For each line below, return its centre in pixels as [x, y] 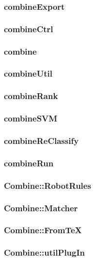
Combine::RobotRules [47, 185]
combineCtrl [29, 29]
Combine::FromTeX [43, 230]
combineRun [29, 163]
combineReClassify [41, 140]
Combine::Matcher [41, 208]
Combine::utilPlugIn [45, 252]
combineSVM [31, 118]
